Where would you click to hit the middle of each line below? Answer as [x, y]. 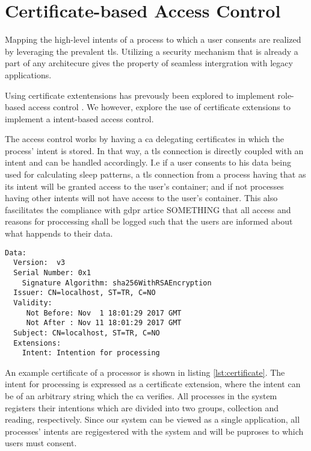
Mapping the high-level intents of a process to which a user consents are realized [153, 39]
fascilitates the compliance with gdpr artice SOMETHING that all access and [148, 209]
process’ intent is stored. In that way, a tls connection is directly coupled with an [154, 150]
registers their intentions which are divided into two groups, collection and [142, 407]
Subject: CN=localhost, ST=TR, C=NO [87, 333]
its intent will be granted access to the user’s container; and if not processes [144, 186]
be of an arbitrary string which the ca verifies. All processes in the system [141, 396]
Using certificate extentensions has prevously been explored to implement [140, 95]
